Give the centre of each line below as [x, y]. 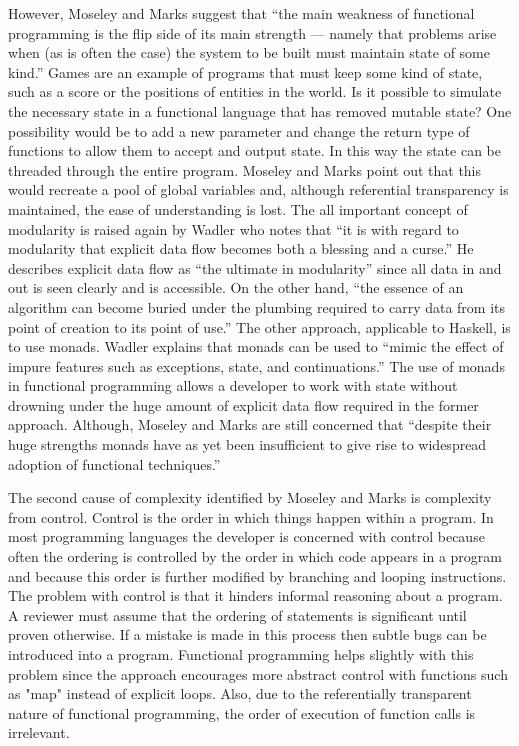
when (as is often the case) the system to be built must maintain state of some [249, 52]
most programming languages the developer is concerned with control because [246, 536]
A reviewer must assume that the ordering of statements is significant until [237, 614]
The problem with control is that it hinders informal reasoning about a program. [255, 595]
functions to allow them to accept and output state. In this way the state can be [254, 150]
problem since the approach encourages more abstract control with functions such [258, 673]
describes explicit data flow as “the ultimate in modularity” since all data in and [255, 267]
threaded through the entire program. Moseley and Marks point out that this [245, 169]
